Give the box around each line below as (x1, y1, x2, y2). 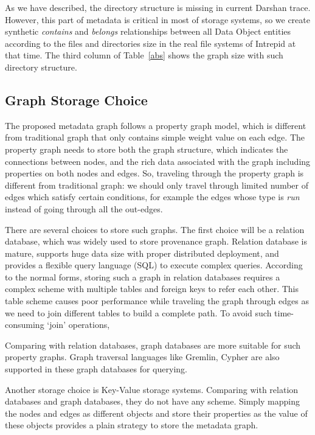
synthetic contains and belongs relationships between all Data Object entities (5, 25, 291, 38)
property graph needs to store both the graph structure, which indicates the (5, 142, 288, 155)
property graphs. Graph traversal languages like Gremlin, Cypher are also (5, 350, 280, 363)
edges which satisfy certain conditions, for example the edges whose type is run (5, 190, 300, 203)
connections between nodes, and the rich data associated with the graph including (5, 155, 311, 167)
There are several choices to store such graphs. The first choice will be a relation (5, 223, 305, 235)
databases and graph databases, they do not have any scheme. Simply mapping (5, 395, 300, 408)
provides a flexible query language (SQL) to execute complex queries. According (5, 259, 303, 271)
